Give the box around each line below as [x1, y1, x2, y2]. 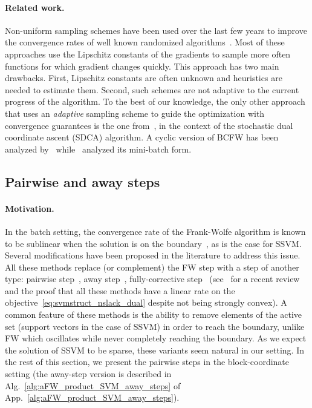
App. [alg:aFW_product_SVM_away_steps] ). [5, 391, 180, 404]
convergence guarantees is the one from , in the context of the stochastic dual [5, 119, 293, 131]
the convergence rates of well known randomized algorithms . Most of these [5, 36, 285, 48]
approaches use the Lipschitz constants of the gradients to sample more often [5, 47, 291, 60]
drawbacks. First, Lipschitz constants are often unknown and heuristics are [5, 71, 282, 84]
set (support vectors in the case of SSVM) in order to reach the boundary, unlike [5, 320, 305, 332]
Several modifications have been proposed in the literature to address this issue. [5, 249, 301, 262]
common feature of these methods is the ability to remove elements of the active [5, 308, 302, 321]
